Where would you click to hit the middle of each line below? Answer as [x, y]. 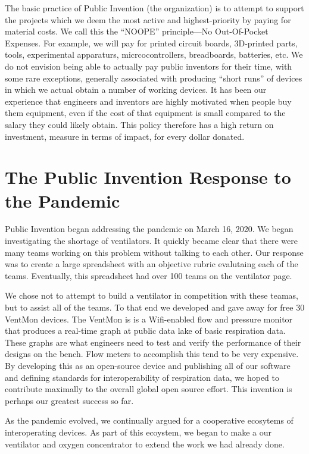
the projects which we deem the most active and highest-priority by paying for [148, 19]
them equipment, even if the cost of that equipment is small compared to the [145, 113]
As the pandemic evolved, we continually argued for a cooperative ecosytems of [149, 420]
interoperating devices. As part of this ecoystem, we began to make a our [138, 432]
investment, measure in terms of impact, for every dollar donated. [125, 136]
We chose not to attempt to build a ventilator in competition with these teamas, [152, 295]
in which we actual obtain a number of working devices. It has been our [136, 90]
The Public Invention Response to [148, 177]
